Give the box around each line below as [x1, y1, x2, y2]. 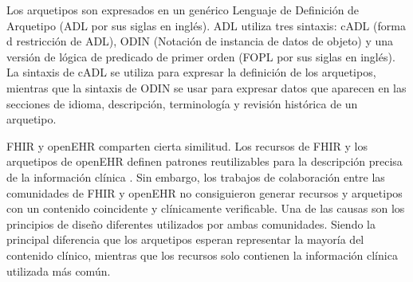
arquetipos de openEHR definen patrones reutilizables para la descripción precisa [6, 153, 403, 170]
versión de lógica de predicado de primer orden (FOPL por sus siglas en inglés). [6, 48, 395, 65]
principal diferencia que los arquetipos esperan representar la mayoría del [6, 231, 364, 248]
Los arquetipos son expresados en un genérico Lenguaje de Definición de [6, 2, 360, 18]
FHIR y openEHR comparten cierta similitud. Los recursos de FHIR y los [6, 137, 368, 154]
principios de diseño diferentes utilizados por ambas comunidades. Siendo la [6, 215, 376, 232]
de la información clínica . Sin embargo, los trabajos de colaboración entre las [6, 168, 385, 185]
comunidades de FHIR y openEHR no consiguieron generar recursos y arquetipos [6, 184, 403, 201]
